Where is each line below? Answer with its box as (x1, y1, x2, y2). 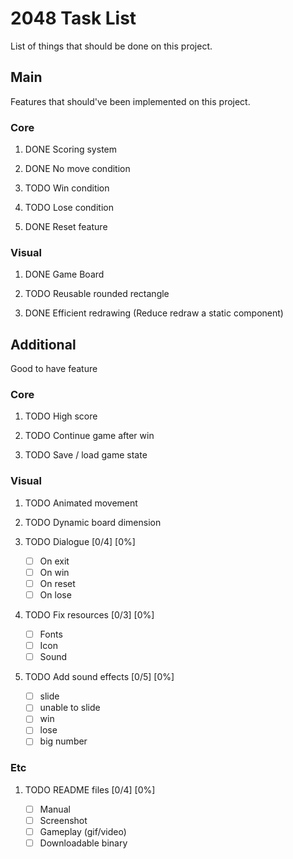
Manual (39, 803, 71, 815)
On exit (39, 555, 70, 567)
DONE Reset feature (24, 221, 108, 233)
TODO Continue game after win (24, 430, 155, 442)
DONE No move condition (24, 163, 131, 175)
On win (39, 566, 70, 578)
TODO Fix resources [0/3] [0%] (24, 609, 155, 621)
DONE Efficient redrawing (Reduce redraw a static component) (24, 307, 284, 319)
